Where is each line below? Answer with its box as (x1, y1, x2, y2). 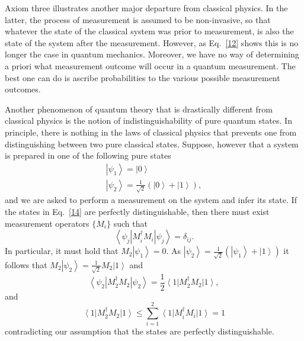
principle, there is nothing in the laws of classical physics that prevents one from (5, 126, 297, 138)
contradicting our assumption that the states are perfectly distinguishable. (5, 325, 274, 337)
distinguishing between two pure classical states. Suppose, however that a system (5, 137, 299, 150)
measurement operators (5, 217, 89, 229)
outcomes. (5, 83, 41, 95)
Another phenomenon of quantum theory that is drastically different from (5, 102, 273, 115)
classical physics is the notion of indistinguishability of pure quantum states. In (5, 114, 292, 127)
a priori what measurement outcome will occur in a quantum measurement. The (5, 59, 296, 72)
